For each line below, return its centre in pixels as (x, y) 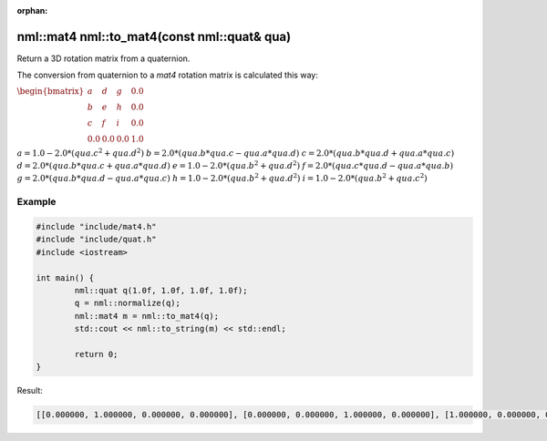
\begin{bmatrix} (51, 91)
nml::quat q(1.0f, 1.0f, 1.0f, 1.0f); (161, 290)
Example (36, 202)
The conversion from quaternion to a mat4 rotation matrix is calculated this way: (167, 75)
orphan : (32, 10)
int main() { (65, 277)
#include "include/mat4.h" (96, 227)
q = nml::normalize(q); (128, 303)
